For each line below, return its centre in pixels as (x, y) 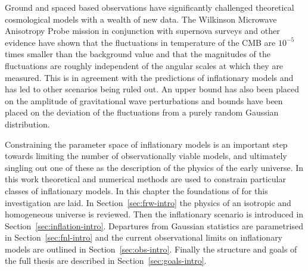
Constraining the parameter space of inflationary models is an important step (146, 144)
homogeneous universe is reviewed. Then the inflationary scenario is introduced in (154, 214)
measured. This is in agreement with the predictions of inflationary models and (149, 77)
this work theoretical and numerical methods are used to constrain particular (145, 179)
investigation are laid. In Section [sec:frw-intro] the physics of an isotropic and (148, 202)
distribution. (27, 124)
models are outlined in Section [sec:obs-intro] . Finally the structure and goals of (151, 249)
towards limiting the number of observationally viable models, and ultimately (146, 156)
